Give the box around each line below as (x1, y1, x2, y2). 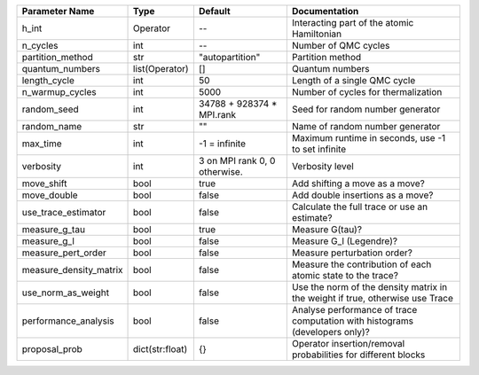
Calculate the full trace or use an (291, 200, 428, 213)
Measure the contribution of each (291, 258, 432, 270)
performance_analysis (21, 315, 114, 327)
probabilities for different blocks (291, 348, 426, 361)
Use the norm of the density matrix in (291, 281, 448, 293)
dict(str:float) (133, 343, 188, 355)
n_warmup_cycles (21, 86, 97, 98)
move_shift (21, 177, 67, 190)
